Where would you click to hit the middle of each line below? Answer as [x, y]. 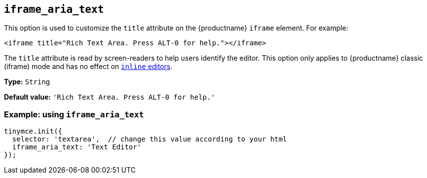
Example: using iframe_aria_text [74, 114]
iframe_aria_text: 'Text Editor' [77, 147]
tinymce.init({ [33, 131]
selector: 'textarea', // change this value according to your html [150, 139]
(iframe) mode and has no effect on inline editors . [88, 67]
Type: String [27, 82]
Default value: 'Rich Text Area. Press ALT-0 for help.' [110, 97]
